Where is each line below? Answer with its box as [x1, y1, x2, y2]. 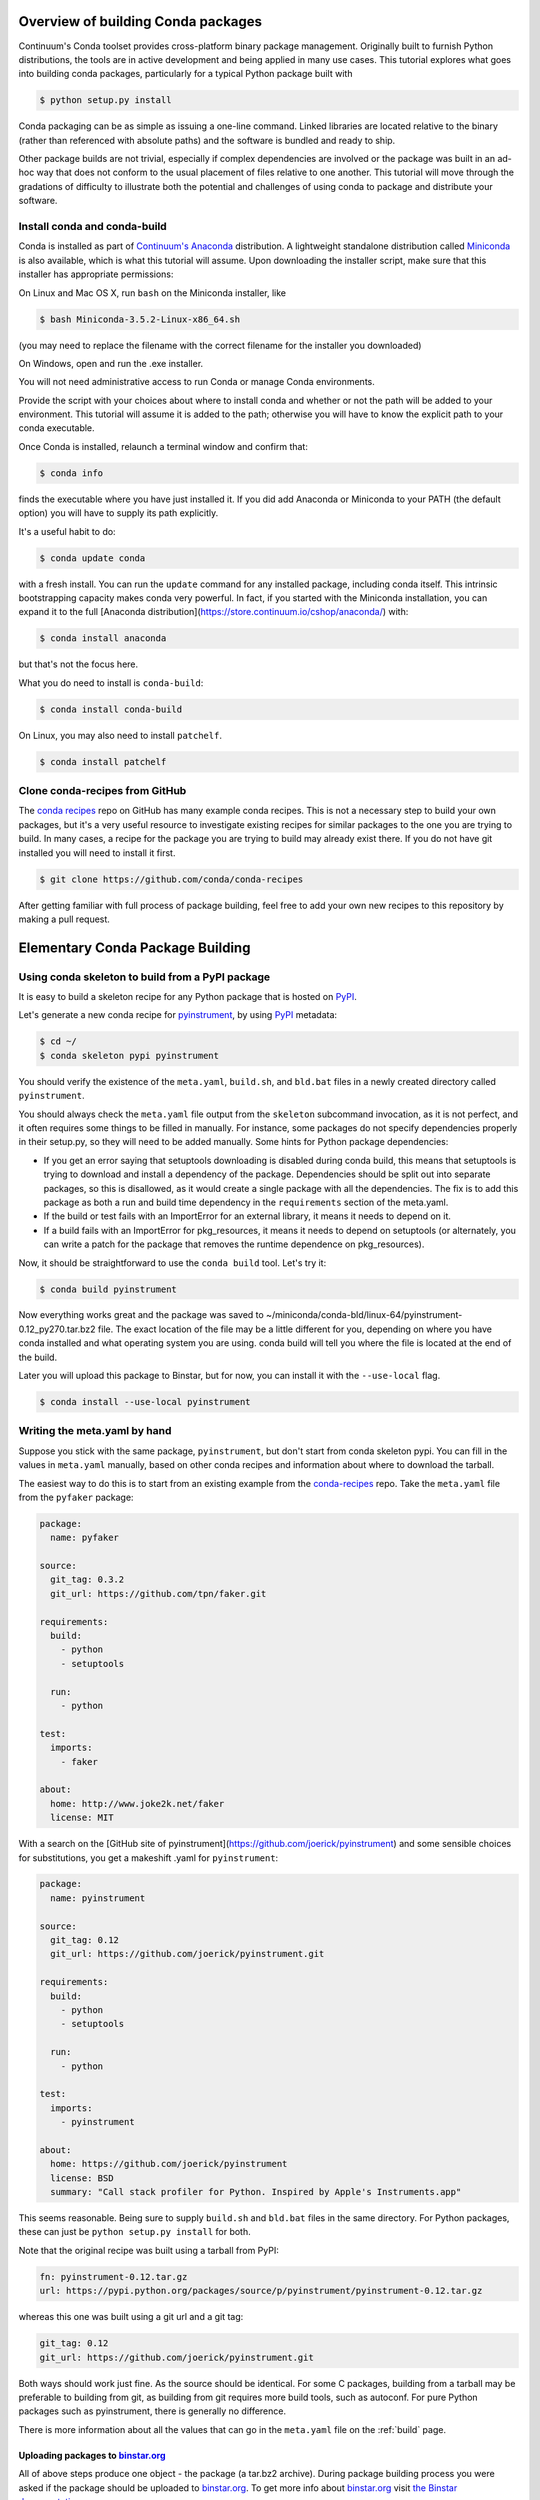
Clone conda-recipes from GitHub [18, 784, 187, 798]
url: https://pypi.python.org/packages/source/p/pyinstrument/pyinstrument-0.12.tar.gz [39, 2285, 483, 2297]
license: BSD [50, 2172, 114, 2184]
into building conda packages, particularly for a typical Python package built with [18, 68, 353, 80]
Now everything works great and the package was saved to [18, 1309, 264, 1321]
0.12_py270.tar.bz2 [18, 1323, 96, 1335]
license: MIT [50, 1812, 114, 1824]
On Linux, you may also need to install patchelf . [18, 729, 222, 741]
